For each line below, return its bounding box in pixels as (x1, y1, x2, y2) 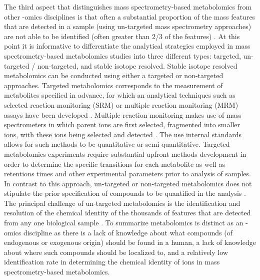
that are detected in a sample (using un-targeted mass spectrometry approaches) (4, 21, 251, 32)
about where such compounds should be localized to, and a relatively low (4, 246, 228, 257)
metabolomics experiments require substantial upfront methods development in (4, 148, 246, 159)
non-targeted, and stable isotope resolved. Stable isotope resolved (37, 60, 237, 71)
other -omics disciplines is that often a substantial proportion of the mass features (4, 11, 255, 22)
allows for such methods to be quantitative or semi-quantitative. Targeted (4, 139, 230, 149)
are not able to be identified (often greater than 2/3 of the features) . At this (4, 31, 240, 41)
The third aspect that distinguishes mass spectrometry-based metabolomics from (4, 2, 252, 12)
